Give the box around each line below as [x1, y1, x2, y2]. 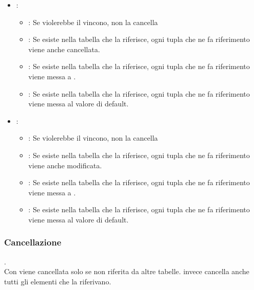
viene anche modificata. [28, 160, 102, 170]
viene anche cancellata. [28, 43, 100, 54]
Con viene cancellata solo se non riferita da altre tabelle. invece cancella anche [4, 266, 249, 277]
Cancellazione [4, 236, 61, 249]
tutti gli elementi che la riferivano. [4, 276, 111, 286]
